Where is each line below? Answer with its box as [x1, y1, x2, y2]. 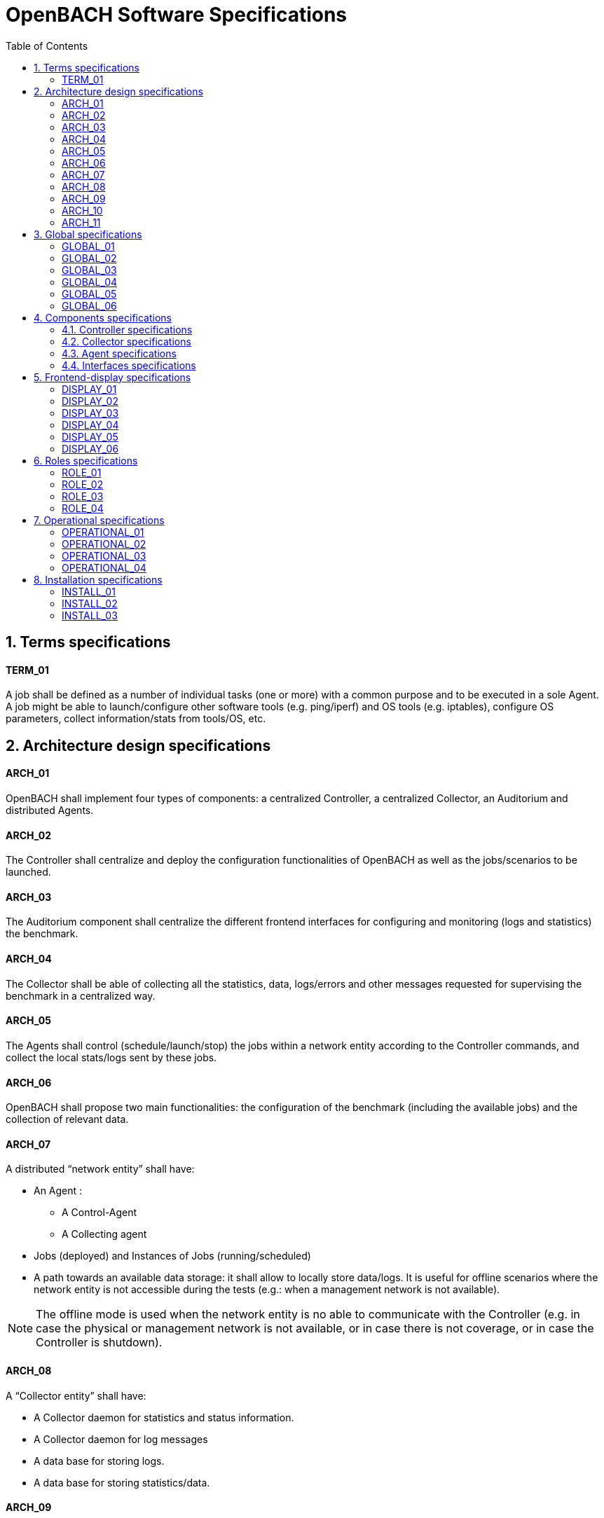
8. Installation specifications [34, 573, 163, 586]
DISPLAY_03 [62, 406, 119, 419]
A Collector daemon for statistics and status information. [34, 1411, 294, 1423]
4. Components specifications [34, 311, 172, 324]
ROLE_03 [62, 490, 104, 502]
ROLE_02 [62, 478, 104, 490]
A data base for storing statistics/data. [34, 1476, 210, 1489]
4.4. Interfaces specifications [62, 359, 196, 371]
